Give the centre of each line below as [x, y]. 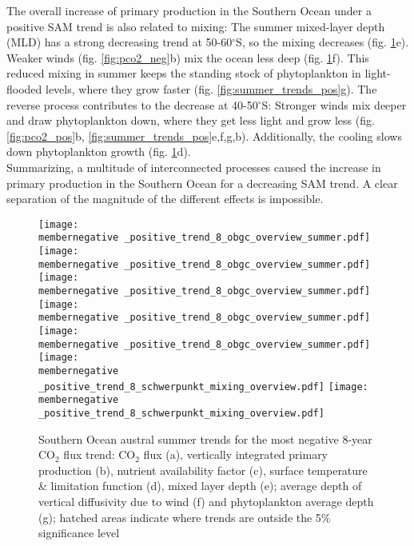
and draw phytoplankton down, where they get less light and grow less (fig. [191, 120]
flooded [24, 88]
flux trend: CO [100, 454]
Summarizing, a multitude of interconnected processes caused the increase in [194, 167]
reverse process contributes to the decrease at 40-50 [132, 104]
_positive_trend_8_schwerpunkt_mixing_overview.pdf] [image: [203, 387]
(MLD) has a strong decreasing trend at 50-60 [119, 42]
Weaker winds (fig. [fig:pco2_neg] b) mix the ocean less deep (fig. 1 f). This [188, 57]
